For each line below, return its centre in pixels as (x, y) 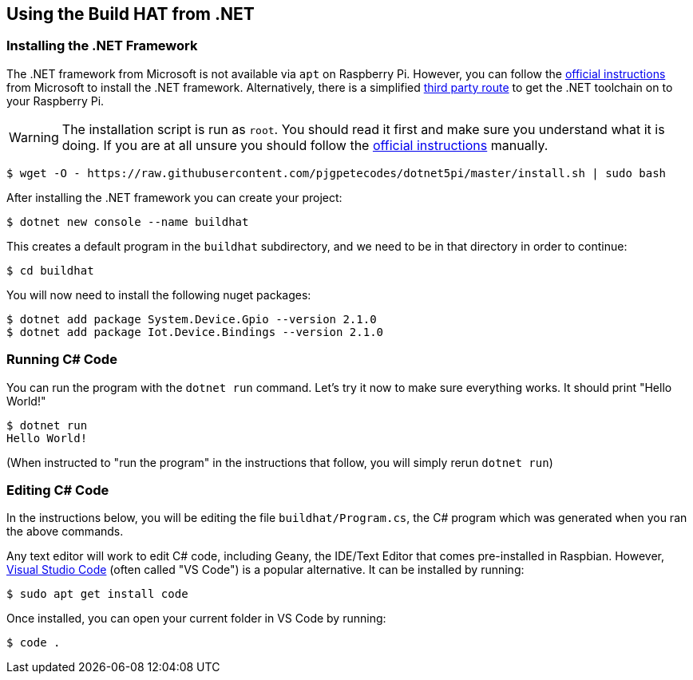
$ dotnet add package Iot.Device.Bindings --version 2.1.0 (195, 332)
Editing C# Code (58, 490)
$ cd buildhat (50, 270)
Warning (34, 137)
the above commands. (65, 532)
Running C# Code (62, 360)
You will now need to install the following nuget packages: (159, 295)
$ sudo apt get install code (97, 594)
